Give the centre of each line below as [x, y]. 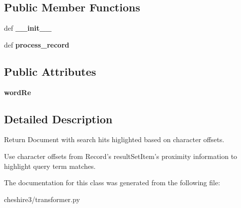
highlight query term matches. [50, 166]
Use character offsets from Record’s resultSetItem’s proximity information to [121, 156]
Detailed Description [58, 119]
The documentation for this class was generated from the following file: [112, 182]
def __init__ [28, 28]
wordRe [18, 92]
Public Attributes [50, 71]
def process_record [37, 44]
